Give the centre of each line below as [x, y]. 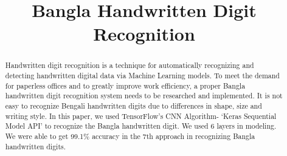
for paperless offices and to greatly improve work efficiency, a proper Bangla [125, 85]
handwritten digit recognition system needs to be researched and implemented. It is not [144, 96]
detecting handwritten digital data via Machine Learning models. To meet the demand [142, 76]
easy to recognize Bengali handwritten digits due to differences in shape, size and [133, 105]
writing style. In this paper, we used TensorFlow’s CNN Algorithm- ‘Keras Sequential [141, 116]
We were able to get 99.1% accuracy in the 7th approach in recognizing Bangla [130, 136]
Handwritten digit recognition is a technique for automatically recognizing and [130, 65]
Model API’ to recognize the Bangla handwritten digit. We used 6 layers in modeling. [141, 126]
